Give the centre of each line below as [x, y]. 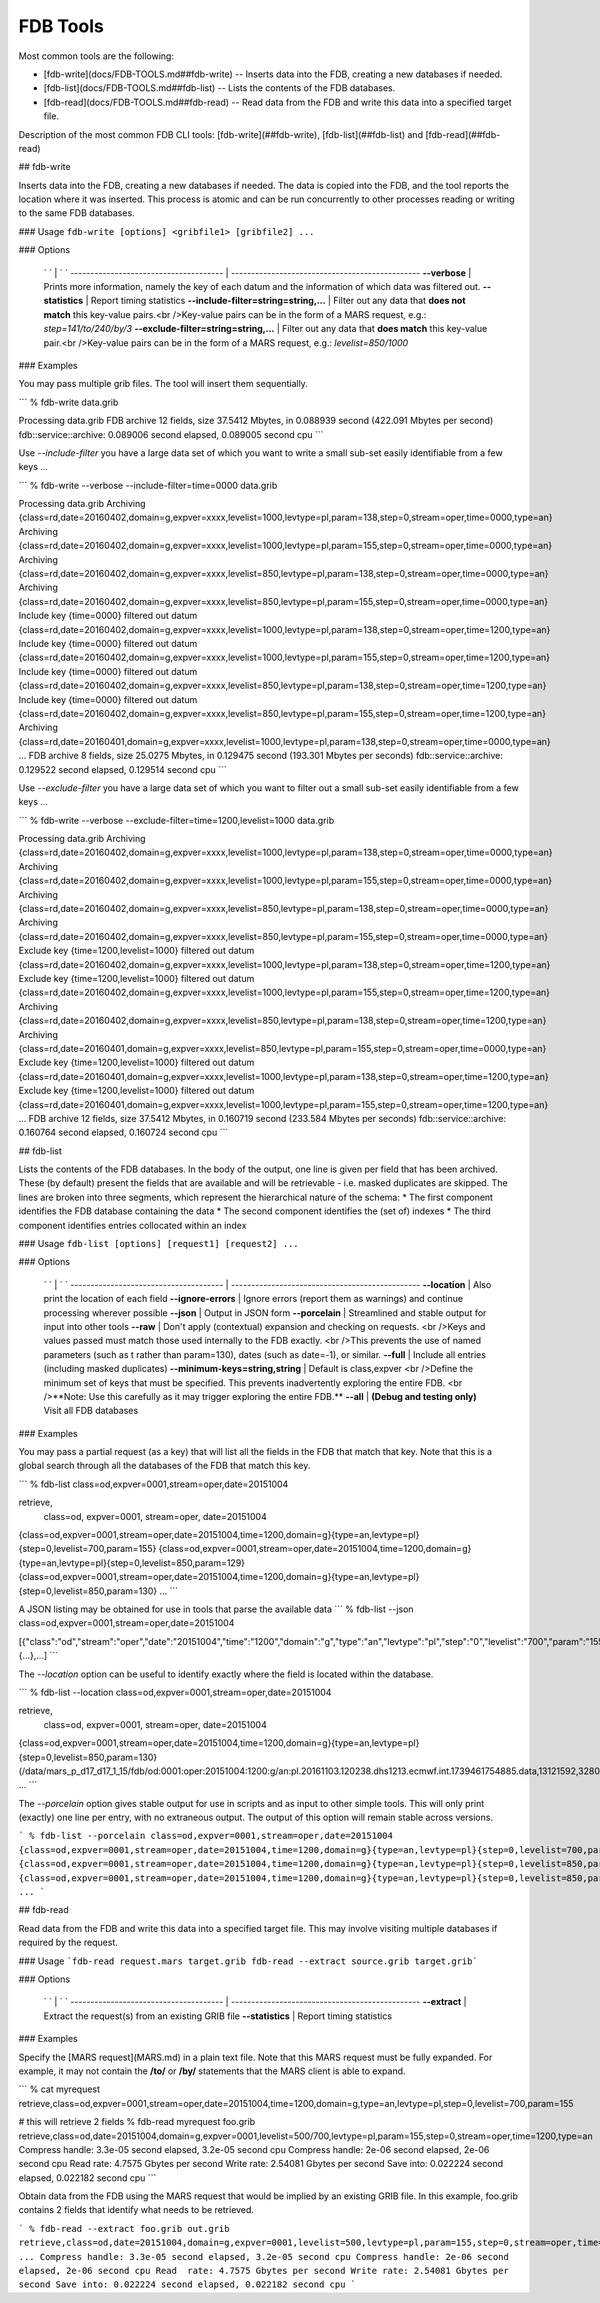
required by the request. [68, 1942]
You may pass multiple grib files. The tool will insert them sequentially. [163, 384]
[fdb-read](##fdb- [463, 134]
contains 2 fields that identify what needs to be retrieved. [136, 2210]
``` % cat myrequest [59, 2089]
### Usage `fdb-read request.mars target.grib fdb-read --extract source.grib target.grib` [248, 1961]
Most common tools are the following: [96, 56]
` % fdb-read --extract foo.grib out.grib [124, 2228]
